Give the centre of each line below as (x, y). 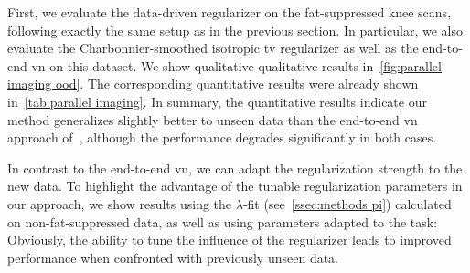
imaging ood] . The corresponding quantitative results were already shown (213, 84)
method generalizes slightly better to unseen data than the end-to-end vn (213, 119)
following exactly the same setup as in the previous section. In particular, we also (235, 30)
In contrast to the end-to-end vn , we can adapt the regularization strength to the (235, 168)
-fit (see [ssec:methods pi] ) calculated (347, 203)
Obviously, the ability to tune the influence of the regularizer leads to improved (230, 240)
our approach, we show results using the (120, 203)
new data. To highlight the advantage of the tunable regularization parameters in (235, 186)
